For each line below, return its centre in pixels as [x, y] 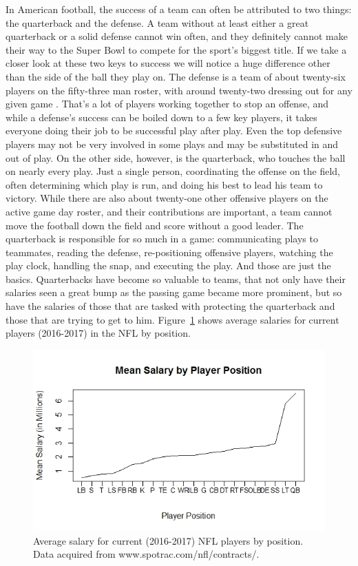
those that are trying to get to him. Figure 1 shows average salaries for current [172, 319]
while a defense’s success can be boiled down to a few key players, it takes [161, 117]
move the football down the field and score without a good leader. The [155, 225]
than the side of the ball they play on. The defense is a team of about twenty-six [176, 76]
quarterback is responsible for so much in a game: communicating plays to [162, 239]
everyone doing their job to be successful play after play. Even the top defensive [174, 130]
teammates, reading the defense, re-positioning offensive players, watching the [169, 252]
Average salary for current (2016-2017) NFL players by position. [168, 540]
